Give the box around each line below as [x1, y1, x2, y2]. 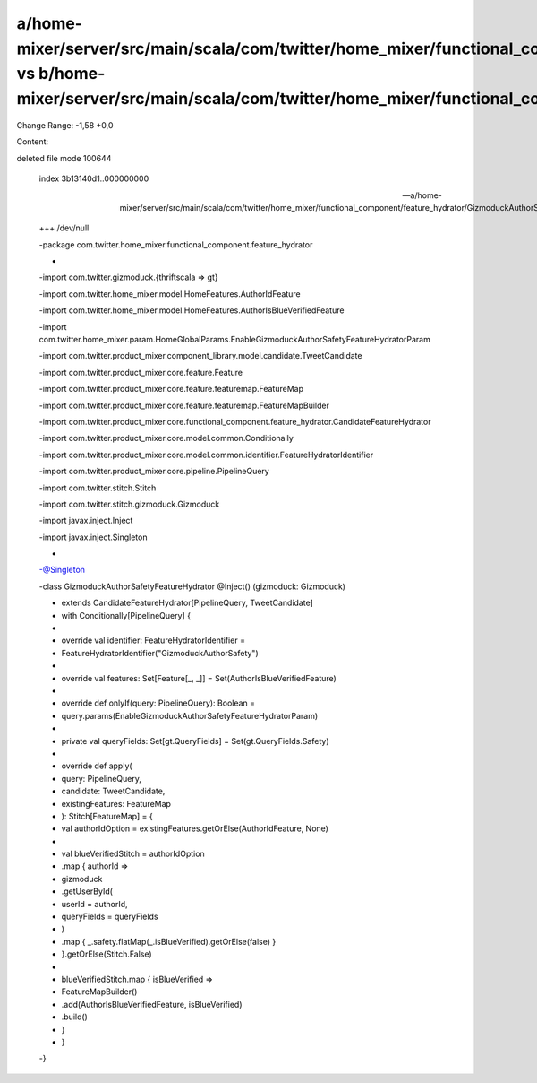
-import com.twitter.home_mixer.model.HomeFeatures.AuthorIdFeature [38, 288, 301, 299]
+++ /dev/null [38, 222, 89, 233]
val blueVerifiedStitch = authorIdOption [61, 848, 205, 860]
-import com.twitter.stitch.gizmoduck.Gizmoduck [38, 498, 220, 509]
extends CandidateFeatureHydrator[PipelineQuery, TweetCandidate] [61, 597, 313, 609]
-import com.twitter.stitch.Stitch [38, 482, 157, 493]
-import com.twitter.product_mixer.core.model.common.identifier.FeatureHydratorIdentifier [38, 449, 374, 460]
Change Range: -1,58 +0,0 [16, 119, 114, 130]
